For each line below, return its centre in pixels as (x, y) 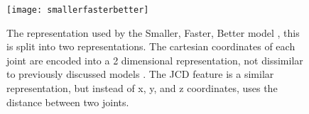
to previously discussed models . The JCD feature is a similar (140, 74)
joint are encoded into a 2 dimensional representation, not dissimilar (155, 60)
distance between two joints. (68, 102)
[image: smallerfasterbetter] (78, 10)
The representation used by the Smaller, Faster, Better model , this (153, 32)
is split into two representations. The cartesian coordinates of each (151, 46)
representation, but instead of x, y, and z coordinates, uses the (142, 88)
